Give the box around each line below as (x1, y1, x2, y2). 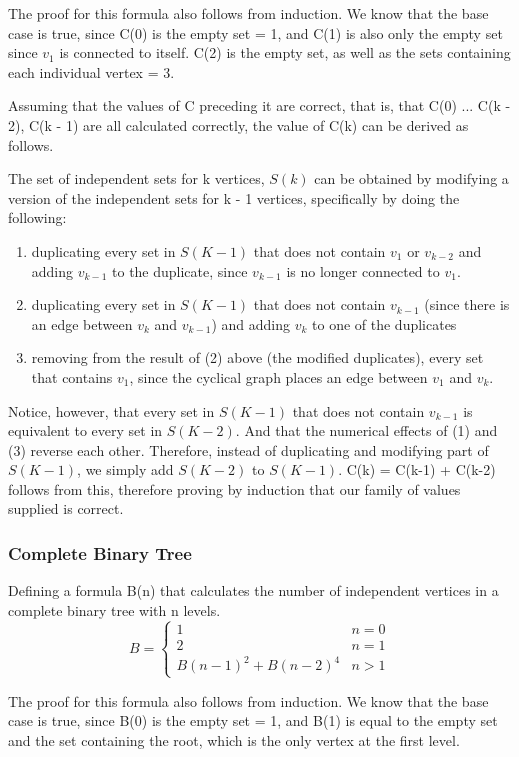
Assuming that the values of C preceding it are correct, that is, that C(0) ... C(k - (8, 95, 511, 116)
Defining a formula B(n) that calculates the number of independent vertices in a (8, 580, 499, 601)
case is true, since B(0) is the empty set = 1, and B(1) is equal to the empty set (8, 710, 498, 731)
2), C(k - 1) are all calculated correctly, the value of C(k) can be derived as (8, 114, 469, 135)
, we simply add (77, 459, 174, 480)
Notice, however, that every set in (8, 400, 215, 421)
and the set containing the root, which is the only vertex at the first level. (8, 729, 460, 750)
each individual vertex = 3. (8, 61, 175, 82)
